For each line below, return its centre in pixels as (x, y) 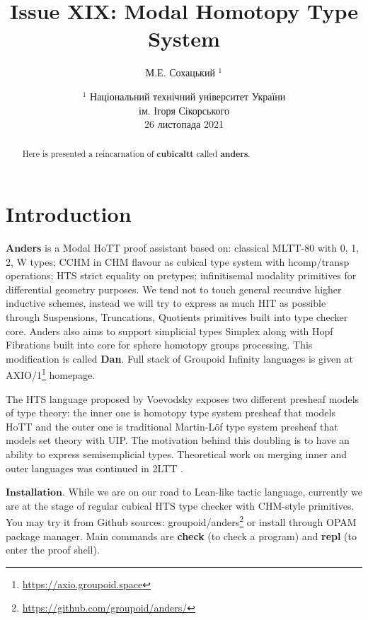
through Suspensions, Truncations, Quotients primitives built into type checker (177, 317)
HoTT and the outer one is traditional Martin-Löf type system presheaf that (172, 426)
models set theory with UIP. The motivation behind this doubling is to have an (178, 440)
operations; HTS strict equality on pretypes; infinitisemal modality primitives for (181, 275)
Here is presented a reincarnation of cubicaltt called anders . (136, 154)
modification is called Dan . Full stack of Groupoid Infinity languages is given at (180, 358)
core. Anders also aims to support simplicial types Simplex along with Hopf (169, 331)
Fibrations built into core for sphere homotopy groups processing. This (159, 345)
